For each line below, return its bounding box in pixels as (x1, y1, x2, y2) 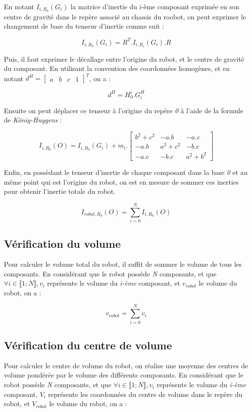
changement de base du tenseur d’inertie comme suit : (4, 21, 165, 31)
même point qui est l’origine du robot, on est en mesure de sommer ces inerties (4, 176, 239, 187)
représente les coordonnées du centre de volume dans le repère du (48, 389, 243, 399)
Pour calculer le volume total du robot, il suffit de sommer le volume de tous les (4, 259, 242, 269)
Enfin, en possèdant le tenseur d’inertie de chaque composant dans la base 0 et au (4, 167, 248, 177)
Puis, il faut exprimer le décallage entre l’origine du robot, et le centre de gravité (4, 53, 244, 64)
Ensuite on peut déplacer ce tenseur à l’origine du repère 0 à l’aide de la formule (4, 105, 244, 115)
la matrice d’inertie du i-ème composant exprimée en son (70, 1, 239, 11)
